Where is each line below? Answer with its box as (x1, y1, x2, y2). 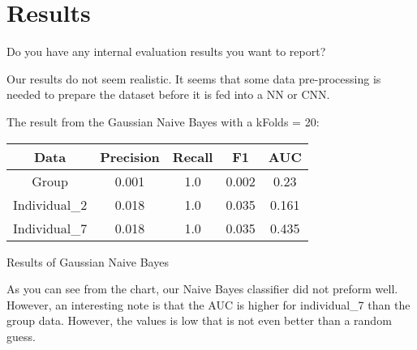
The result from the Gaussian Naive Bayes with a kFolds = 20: (6, 113, 320, 130)
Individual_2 (13, 194, 88, 214)
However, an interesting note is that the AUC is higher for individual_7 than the (6, 296, 411, 313)
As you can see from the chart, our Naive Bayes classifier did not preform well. (6, 280, 398, 297)
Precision (100, 147, 160, 166)
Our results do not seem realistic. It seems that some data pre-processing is (6, 70, 381, 87)
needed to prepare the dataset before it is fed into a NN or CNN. (6, 86, 330, 103)
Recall (172, 147, 213, 166)
